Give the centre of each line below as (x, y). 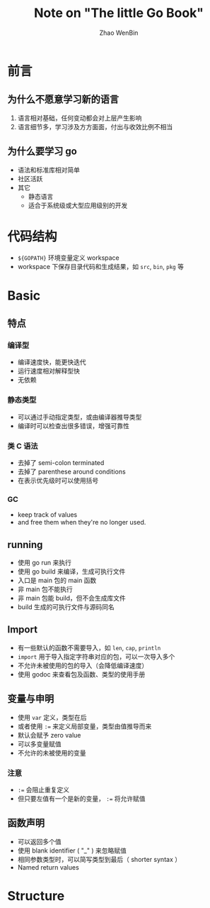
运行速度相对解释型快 (48, 371)
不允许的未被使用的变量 (52, 753)
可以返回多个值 (39, 841)
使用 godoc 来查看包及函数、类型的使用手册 (81, 674)
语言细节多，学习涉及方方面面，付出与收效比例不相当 (95, 126)
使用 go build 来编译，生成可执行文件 (71, 571)
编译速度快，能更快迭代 (52, 362)
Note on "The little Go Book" (119, 13)
